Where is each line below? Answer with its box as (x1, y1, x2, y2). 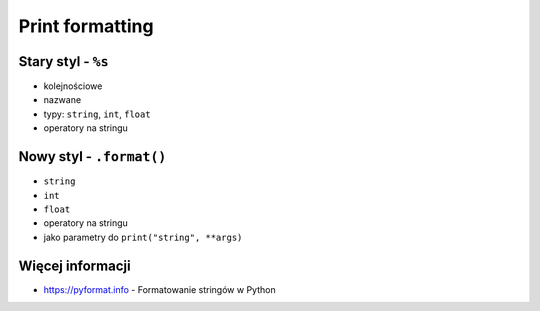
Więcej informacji (18, 257, 131, 274)
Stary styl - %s (18, 53, 109, 70)
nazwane (43, 94, 82, 106)
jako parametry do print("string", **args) (43, 231, 243, 243)
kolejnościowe (43, 80, 103, 92)
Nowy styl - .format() (18, 148, 167, 165)
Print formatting (18, 15, 154, 37)
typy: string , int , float (43, 108, 151, 120)
